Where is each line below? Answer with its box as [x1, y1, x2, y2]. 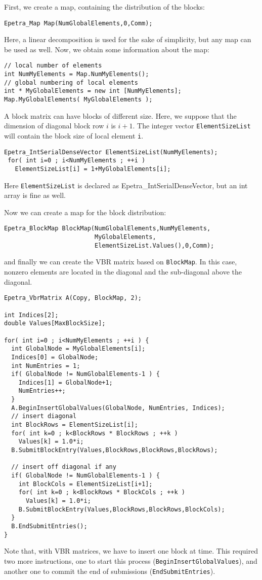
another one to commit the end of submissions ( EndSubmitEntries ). [4, 565, 215, 576]
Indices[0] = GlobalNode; [11, 353, 99, 361]
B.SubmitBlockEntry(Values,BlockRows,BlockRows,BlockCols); [18, 505, 225, 513]
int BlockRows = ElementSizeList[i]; [11, 421, 138, 429]
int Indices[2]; [4, 311, 59, 319]
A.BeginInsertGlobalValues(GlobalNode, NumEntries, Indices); [11, 404, 225, 412]
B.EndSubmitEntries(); [11, 522, 88, 530]
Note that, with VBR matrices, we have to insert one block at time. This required [4, 545, 258, 556]
